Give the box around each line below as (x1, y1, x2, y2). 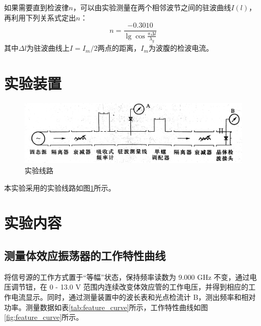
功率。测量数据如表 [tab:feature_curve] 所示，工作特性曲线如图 (4, 301, 208, 312)
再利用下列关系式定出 (4, 12, 76, 23)
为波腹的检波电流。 (148, 43, 213, 53)
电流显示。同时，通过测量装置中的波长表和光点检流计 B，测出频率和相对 (11, 291, 256, 302)
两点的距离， (97, 43, 141, 53)
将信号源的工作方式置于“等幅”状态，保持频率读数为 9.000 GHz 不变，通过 (4, 271, 250, 282)
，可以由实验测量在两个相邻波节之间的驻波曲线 (73, 2, 231, 12)
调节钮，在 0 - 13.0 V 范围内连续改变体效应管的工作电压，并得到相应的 (11, 281, 249, 292)
